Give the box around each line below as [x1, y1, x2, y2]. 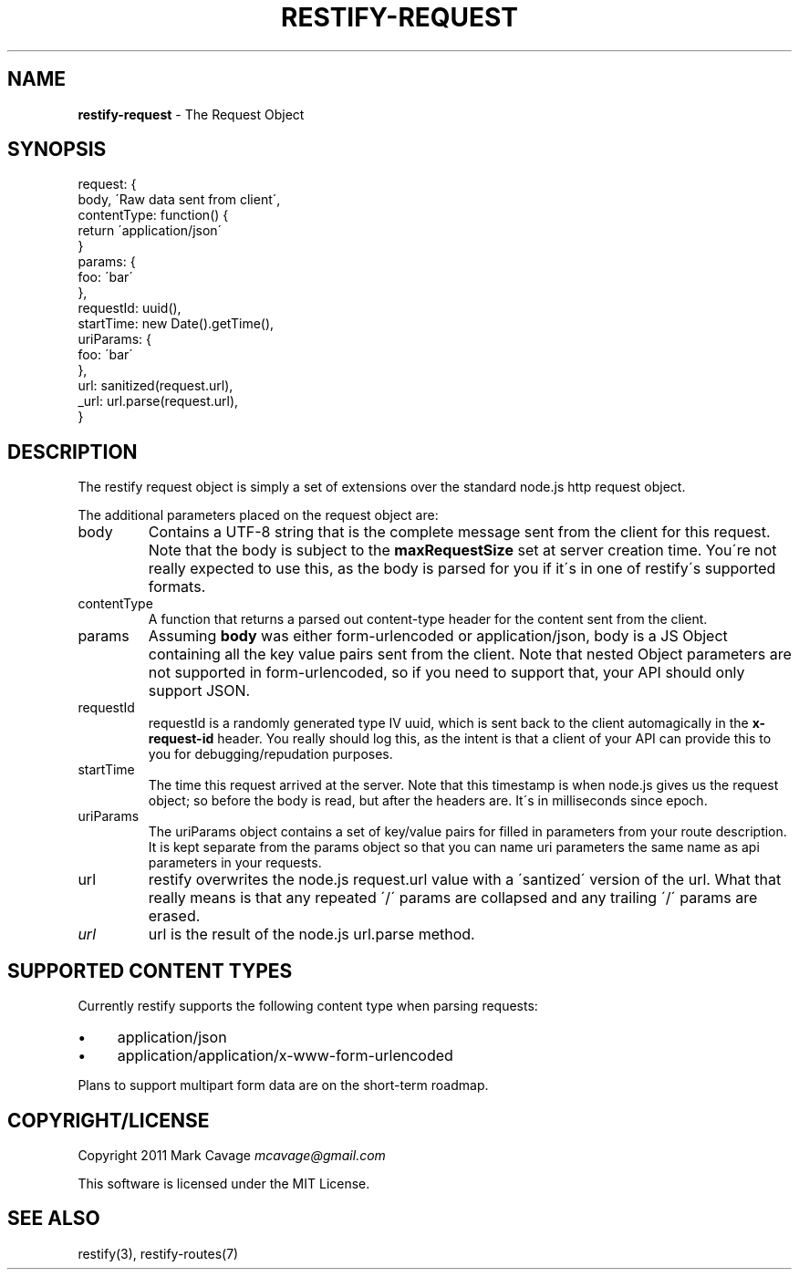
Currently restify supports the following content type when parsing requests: [78, 998, 538, 1014]
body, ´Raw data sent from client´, [78, 192, 281, 208]
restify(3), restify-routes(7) [78, 1245, 239, 1261]
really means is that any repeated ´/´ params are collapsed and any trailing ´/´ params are [148, 888, 758, 908]
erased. [148, 907, 201, 926]
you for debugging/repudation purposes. [148, 746, 393, 763]
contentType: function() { [78, 207, 229, 223]
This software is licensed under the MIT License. [78, 1175, 370, 1191]
